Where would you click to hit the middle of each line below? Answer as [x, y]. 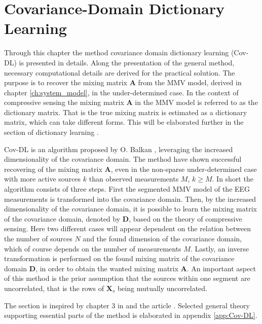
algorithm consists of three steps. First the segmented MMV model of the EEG [127, 189]
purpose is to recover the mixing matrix [66, 82]
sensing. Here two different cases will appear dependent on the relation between [127, 228]
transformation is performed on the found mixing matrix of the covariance [119, 258]
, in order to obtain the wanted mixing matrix [107, 268]
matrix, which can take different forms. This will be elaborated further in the [124, 122]
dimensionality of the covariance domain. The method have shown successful [123, 159]
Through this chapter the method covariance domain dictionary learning [117, 52]
